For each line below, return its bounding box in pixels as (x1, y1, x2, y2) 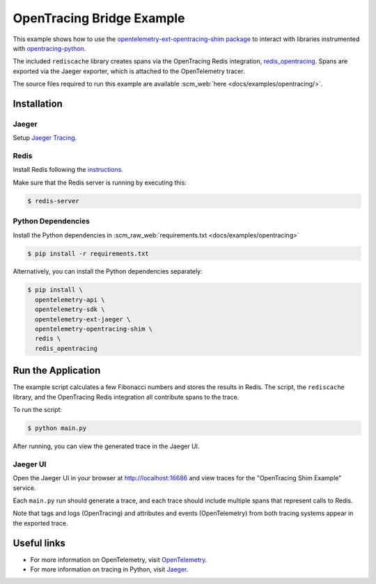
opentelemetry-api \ (35, 296, 105, 303)
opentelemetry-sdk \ (35, 306, 105, 313)
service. (13, 484, 36, 492)
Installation (13, 97, 63, 109)
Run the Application (13, 365, 101, 377)
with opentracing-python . (13, 44, 86, 52)
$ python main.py (27, 425, 87, 432)
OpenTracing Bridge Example (13, 10, 185, 26)
